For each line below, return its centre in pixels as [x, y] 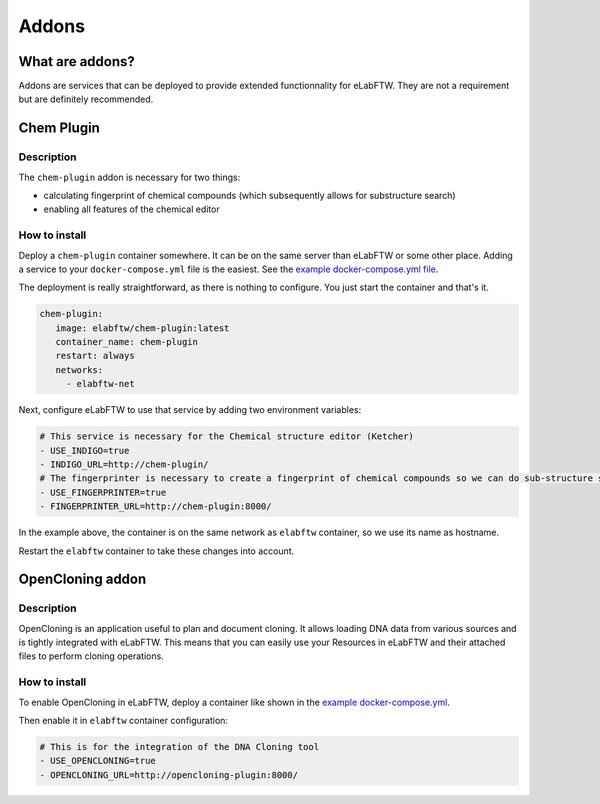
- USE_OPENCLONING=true [98, 761]
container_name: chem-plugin [127, 342]
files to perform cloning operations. [91, 656]
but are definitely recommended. [86, 99]
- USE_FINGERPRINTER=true [103, 492]
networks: [79, 369]
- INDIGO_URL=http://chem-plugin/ [124, 464]
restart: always [95, 356]
